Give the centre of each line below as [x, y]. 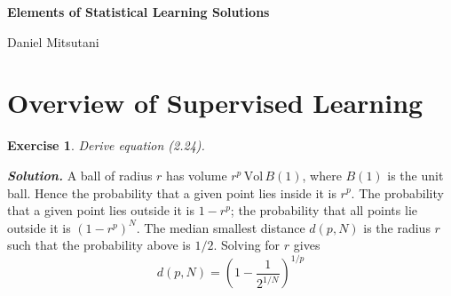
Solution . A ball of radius [80, 175]
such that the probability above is [99, 245]
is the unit [415, 175]
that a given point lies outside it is [101, 210]
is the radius [397, 227]
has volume [197, 175]
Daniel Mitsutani [53, 41]
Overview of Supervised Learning [215, 103]
